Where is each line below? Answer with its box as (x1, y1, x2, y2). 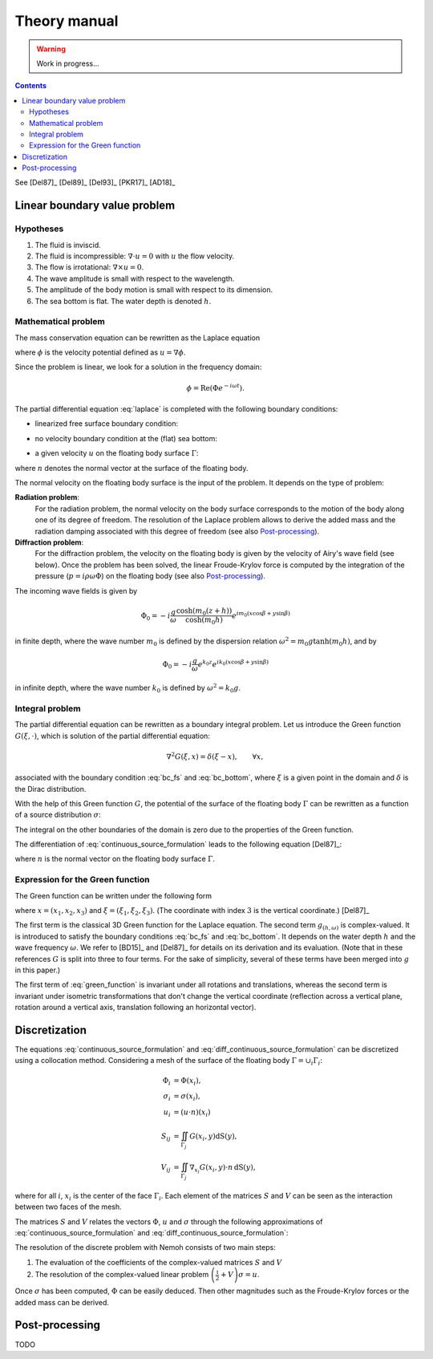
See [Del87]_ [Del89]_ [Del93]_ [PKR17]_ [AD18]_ (14, 177, 176, 188)
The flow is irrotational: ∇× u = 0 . (34, 262, 144, 272)
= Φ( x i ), (173, 1076, 201, 1087)
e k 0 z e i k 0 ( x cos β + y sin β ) (197, 659, 269, 669)
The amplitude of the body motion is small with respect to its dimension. (34, 285, 273, 294)
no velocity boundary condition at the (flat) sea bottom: (34, 433, 218, 443)
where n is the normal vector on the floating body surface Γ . (14, 854, 216, 864)
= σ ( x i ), (173, 1092, 200, 1103)
